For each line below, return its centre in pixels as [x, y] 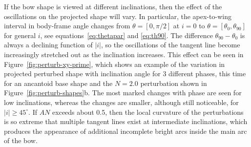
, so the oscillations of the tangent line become [171, 45]
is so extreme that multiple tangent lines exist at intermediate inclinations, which [126, 121]
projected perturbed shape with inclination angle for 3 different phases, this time [125, 73]
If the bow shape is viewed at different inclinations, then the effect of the [113, 6]
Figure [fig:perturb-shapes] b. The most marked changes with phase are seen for [123, 93]
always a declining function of [48, 45]
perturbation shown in [174, 83]
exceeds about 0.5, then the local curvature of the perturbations [148, 112]
